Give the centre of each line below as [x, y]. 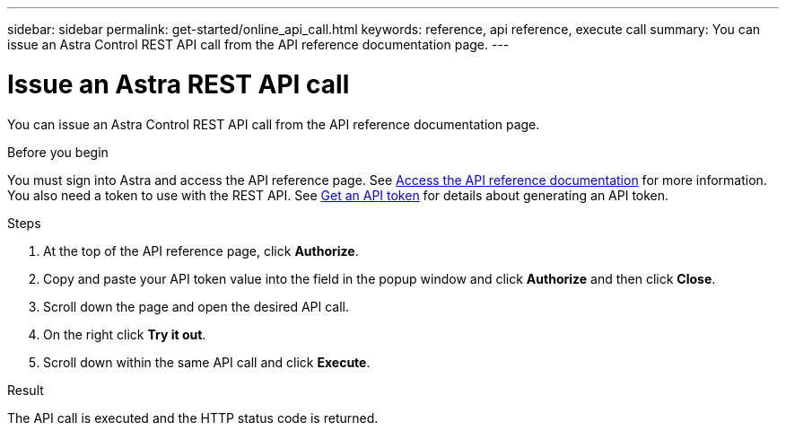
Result [26, 390]
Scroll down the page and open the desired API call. [196, 306]
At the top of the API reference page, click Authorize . [201, 251]
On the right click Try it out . [125, 334]
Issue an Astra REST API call [179, 84]
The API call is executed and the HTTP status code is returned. [193, 418]
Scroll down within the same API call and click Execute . [207, 362]
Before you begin [58, 152]
